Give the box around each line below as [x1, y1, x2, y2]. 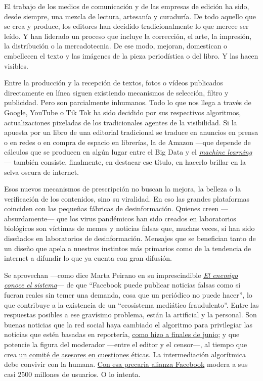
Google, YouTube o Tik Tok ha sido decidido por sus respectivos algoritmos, [4, 107, 241, 117]
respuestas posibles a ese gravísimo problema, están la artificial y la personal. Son [4, 309, 257, 320]
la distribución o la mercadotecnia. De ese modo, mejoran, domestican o [4, 40, 228, 51]
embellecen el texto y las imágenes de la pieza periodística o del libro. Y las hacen [4, 50, 258, 61]
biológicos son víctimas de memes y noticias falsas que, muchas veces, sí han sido [4, 223, 255, 233]
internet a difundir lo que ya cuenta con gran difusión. [4, 253, 172, 263]
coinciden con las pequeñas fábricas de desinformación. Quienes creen [4, 203, 219, 214]
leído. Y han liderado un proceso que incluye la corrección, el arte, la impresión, [4, 30, 252, 41]
